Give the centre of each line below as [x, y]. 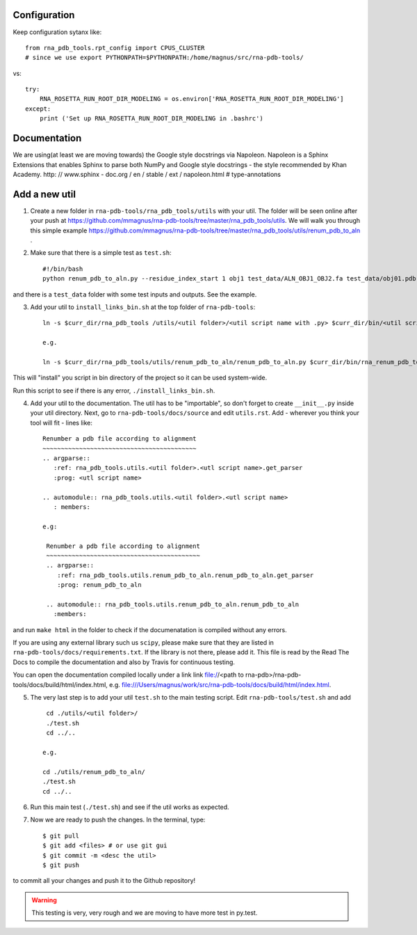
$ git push [61, 865]
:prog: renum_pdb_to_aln [99, 585]
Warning [44, 900]
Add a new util [44, 194]
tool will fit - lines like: [62, 423]
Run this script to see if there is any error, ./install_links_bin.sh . [114, 391]
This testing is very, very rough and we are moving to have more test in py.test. [145, 913]
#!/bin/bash [63, 269]
